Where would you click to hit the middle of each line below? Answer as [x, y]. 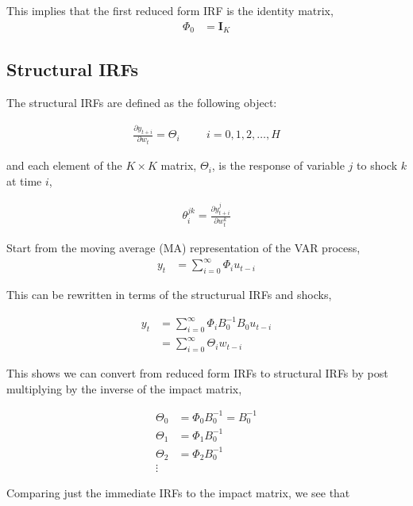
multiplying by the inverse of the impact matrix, [124, 388]
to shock [377, 165]
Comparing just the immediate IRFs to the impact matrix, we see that [178, 493]
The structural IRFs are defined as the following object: [142, 103]
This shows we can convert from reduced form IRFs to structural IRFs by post [197, 373]
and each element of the [64, 165]
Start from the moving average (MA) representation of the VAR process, [183, 248]
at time [24, 180]
